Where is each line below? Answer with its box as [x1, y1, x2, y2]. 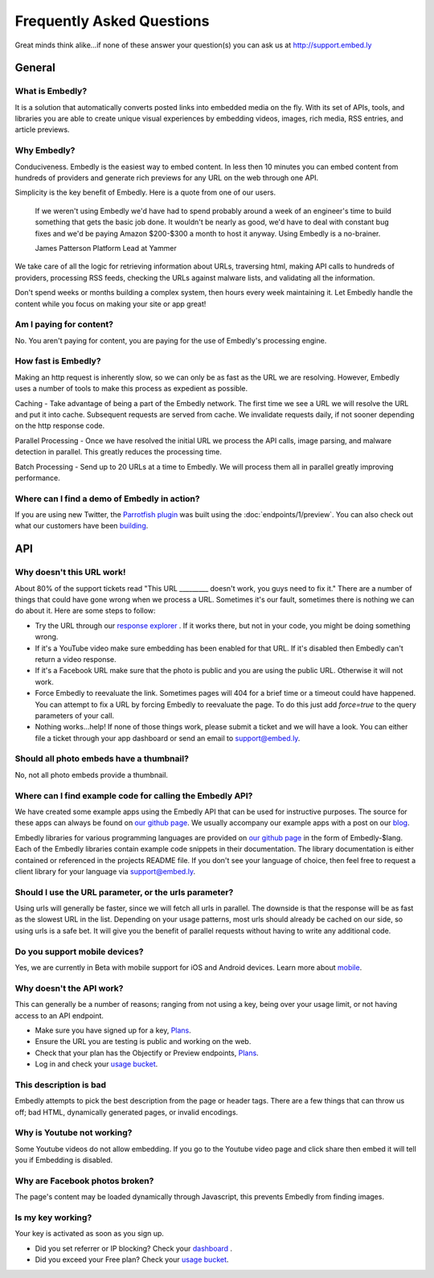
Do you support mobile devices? [14, 946, 144, 957]
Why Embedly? [14, 145, 76, 156]
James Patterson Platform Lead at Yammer [35, 243, 177, 253]
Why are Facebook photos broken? [14, 1175, 154, 1186]
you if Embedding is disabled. [14, 1155, 113, 1165]
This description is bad [14, 1079, 107, 1090]
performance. [14, 473, 60, 483]
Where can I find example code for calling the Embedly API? [14, 790, 253, 801]
